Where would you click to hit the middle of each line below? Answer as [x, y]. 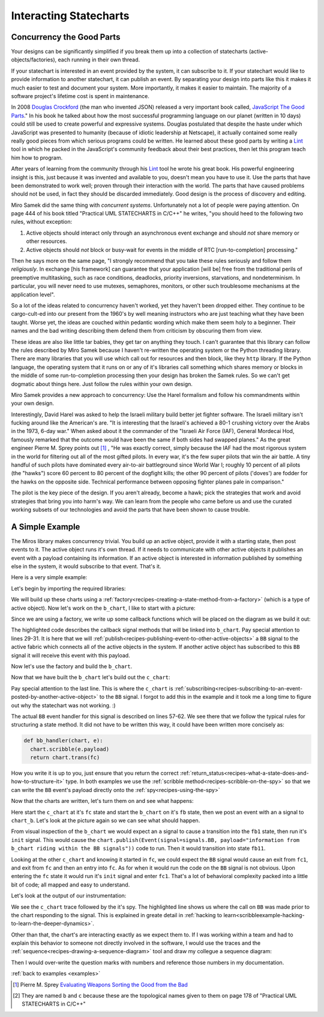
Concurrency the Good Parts [66, 37]
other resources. [46, 241]
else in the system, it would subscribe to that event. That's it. [86, 567]
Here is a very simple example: [49, 577]
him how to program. [37, 158]
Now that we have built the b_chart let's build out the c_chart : [91, 677]
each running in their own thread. [99, 60]
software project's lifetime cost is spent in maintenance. [80, 96]
